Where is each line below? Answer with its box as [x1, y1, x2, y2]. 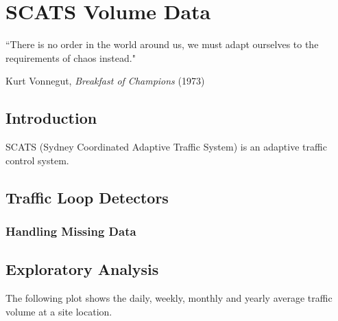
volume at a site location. [5, 304, 112, 318]
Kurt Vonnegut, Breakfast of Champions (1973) [5, 74, 205, 88]
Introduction [5, 107, 97, 129]
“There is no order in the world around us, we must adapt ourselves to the [5, 37, 319, 52]
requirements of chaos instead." [5, 50, 136, 65]
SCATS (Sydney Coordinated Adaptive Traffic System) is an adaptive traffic [5, 140, 327, 154]
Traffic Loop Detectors [5, 186, 169, 208]
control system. [5, 153, 69, 167]
